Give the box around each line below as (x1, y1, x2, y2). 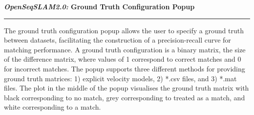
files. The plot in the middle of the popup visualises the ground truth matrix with (4, 83, 249, 93)
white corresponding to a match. (4, 102, 101, 112)
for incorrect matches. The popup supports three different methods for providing (4, 63, 245, 73)
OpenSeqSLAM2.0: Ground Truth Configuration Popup (4, 1, 195, 11)
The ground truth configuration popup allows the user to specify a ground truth (4, 25, 244, 35)
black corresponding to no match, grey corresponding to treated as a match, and (4, 92, 245, 102)
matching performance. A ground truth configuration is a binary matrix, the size (4, 44, 246, 54)
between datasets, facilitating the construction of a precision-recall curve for (4, 35, 231, 45)
